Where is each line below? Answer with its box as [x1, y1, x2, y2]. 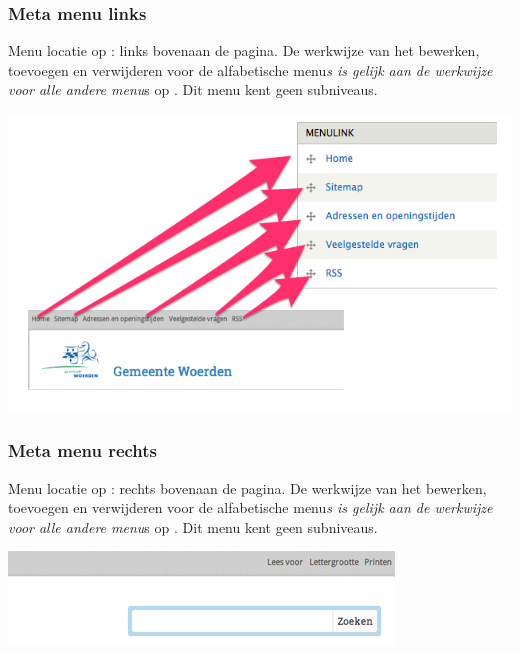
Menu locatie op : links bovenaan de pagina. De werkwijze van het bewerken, [8, 40, 480, 61]
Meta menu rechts [8, 438, 158, 463]
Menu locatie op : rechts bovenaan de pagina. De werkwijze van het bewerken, [8, 477, 487, 498]
